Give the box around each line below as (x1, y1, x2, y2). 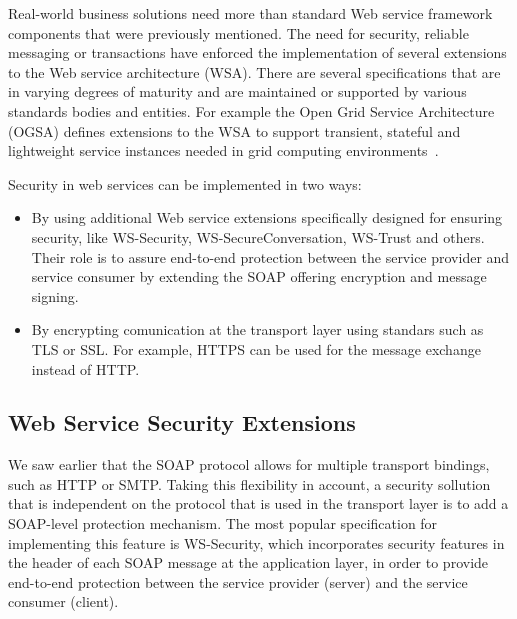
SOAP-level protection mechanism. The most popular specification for (8, 513, 438, 534)
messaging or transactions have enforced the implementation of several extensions (8, 42, 507, 63)
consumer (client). (8, 591, 119, 612)
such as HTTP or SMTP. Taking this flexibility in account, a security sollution (8, 473, 491, 494)
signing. (31, 285, 79, 306)
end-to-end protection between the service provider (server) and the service (8, 571, 468, 592)
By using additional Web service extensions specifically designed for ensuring (31, 207, 503, 228)
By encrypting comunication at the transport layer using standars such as (31, 319, 484, 340)
